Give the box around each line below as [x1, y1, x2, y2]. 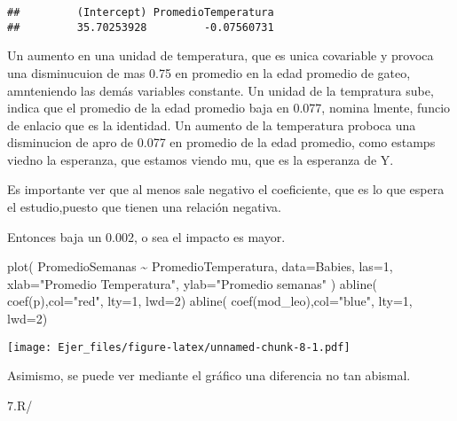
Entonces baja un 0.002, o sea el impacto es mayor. [7, 227, 286, 246]
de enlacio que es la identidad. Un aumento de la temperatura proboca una [7, 115, 416, 134]
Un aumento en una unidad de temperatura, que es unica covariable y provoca [7, 46, 434, 65]
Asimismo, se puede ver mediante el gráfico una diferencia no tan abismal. [7, 366, 411, 385]
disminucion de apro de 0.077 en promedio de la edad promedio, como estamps [7, 133, 436, 152]
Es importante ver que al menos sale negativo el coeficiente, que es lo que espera [7, 180, 445, 199]
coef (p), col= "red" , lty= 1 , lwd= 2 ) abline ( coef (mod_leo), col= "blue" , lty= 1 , [7, 292, 413, 310]
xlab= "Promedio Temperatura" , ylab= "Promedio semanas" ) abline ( [7, 274, 377, 292]
